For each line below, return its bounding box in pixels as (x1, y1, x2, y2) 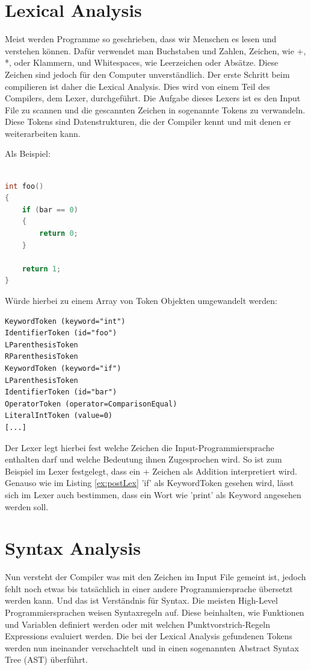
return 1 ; (22, 264, 61, 273)
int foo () (5, 182, 44, 191)
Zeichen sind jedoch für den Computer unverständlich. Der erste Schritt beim (5, 68, 290, 80)
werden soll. (5, 500, 49, 513)
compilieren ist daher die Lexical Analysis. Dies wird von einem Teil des (5, 80, 270, 92)
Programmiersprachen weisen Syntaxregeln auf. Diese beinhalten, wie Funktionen (5, 606, 304, 618)
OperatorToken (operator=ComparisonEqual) (5, 399, 177, 408)
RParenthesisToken (5, 352, 78, 361)
